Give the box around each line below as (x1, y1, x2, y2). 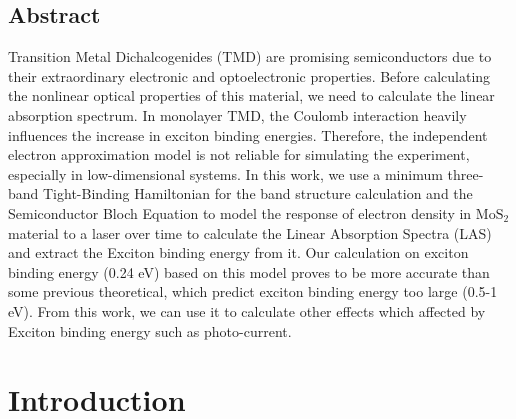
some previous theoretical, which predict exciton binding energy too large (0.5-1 (8, 281, 498, 302)
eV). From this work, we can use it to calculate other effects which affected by (8, 300, 486, 321)
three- (447, 163, 484, 184)
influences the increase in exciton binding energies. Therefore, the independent (8, 124, 488, 145)
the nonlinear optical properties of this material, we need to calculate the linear (8, 85, 495, 106)
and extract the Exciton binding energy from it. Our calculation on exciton (8, 242, 469, 263)
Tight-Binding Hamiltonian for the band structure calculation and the (43, 183, 473, 204)
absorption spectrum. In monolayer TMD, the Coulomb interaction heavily (8, 104, 467, 125)
